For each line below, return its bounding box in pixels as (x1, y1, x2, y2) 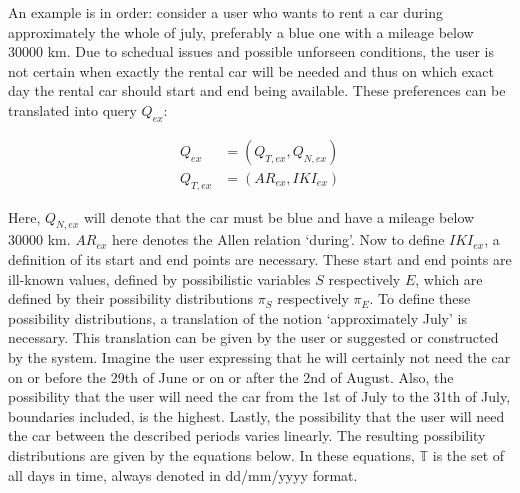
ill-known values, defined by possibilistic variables (8, 268, 311, 289)
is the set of (432, 444, 505, 465)
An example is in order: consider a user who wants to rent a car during (8, 2, 443, 22)
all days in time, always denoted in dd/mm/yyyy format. (8, 464, 358, 485)
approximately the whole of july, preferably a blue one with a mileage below (8, 21, 474, 42)
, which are (415, 268, 483, 289)
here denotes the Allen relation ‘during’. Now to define (112, 229, 445, 250)
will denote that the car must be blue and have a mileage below (83, 206, 475, 227)
